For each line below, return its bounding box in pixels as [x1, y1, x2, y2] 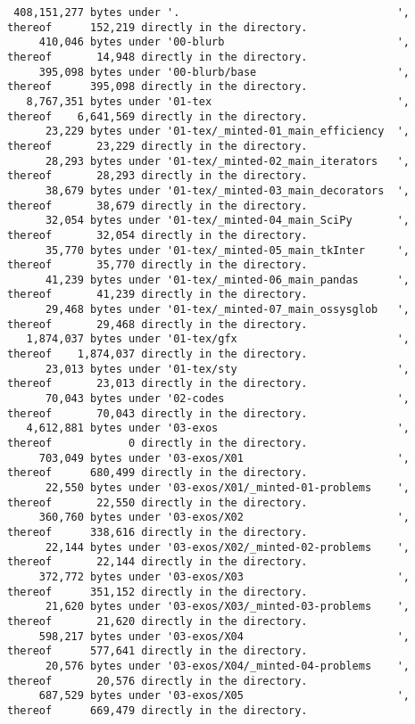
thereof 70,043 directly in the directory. [7, 407, 308, 420]
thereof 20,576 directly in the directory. [7, 674, 308, 687]
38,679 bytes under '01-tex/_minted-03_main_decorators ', [45, 184, 411, 197]
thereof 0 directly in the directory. [7, 437, 308, 450]
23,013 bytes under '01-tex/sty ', [45, 362, 411, 375]
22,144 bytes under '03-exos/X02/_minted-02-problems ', [45, 540, 411, 554]
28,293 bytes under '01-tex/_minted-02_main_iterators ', [45, 154, 411, 168]
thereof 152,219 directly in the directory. [7, 21, 308, 34]
